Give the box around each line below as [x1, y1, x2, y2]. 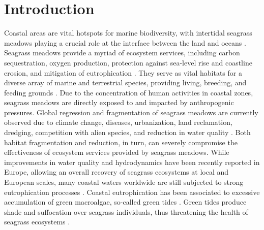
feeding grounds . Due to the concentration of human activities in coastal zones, [4, 87, 253, 97]
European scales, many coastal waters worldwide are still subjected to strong [4, 177, 244, 187]
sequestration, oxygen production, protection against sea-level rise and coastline [4, 57, 252, 68]
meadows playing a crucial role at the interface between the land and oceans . [4, 37, 246, 48]
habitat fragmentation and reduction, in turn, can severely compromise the [4, 137, 238, 147]
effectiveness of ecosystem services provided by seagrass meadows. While [4, 147, 229, 157]
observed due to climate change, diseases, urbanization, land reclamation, [4, 117, 232, 127]
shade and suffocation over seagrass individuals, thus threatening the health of [4, 206, 248, 217]
